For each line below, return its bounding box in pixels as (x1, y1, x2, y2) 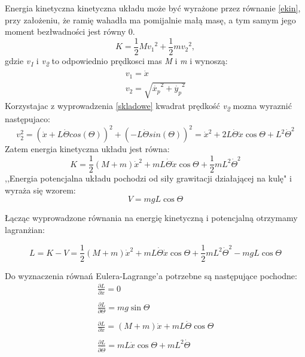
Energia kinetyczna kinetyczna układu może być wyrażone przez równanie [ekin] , (5, 2, 301, 14)
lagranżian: (5, 223, 45, 235)
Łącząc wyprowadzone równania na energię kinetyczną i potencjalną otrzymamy (5, 211, 298, 224)
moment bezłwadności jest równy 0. (5, 25, 135, 38)
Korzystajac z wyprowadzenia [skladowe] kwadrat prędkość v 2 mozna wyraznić (5, 99, 292, 114)
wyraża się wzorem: (5, 183, 76, 196)
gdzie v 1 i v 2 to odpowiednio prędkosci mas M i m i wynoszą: (5, 54, 228, 68)
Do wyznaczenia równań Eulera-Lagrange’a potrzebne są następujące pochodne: (5, 269, 297, 282)
